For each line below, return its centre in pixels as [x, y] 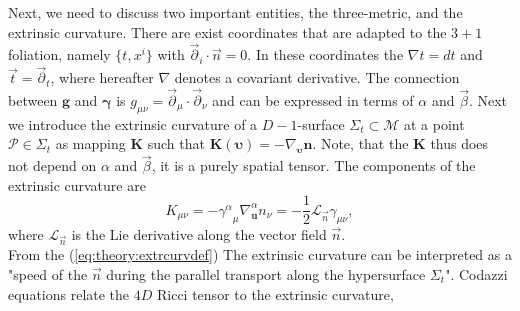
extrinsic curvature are [77, 184]
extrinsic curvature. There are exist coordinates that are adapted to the [227, 31]
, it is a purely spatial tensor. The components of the [313, 165]
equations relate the [69, 293]
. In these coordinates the [325, 54]
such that [176, 143]
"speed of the [48, 274]
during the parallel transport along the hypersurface [266, 274]
